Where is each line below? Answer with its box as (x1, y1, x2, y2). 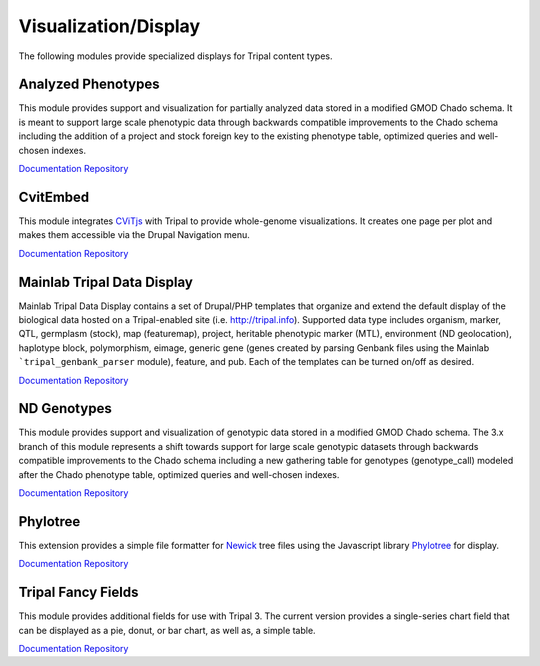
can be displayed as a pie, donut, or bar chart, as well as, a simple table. (18, 624, 316, 636)
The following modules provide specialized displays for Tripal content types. (18, 50, 333, 62)
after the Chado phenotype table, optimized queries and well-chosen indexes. (18, 468, 340, 480)
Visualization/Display (18, 15, 201, 37)
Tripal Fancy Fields (18, 584, 139, 601)
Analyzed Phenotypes (18, 76, 160, 93)
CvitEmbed (18, 188, 90, 205)
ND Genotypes (18, 400, 112, 417)
